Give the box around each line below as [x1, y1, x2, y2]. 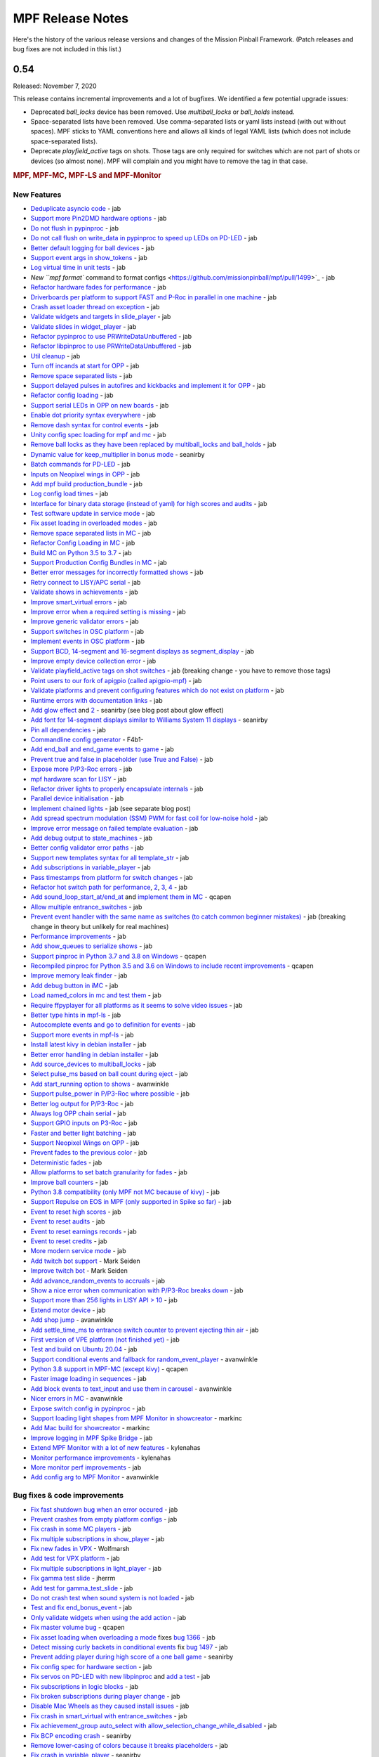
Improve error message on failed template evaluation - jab [30, 824, 199, 832]
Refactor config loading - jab [30, 391, 114, 400]
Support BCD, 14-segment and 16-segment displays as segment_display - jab [30, 647, 255, 655]
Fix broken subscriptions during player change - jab [30, 1692, 180, 1700]
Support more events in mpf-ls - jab [30, 1030, 134, 1039]
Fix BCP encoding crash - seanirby [30, 1731, 132, 1739]
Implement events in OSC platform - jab [30, 637, 145, 646]
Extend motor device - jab [30, 1306, 106, 1314]
